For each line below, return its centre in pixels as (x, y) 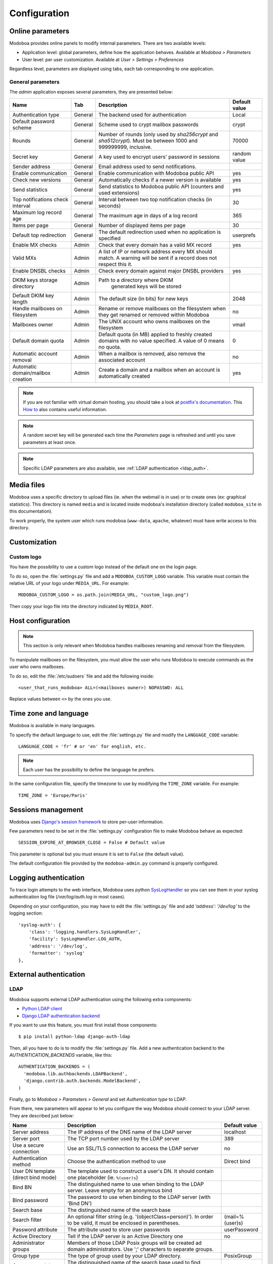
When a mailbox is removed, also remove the (152, 353)
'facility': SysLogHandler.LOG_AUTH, (75, 939)
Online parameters (39, 31)
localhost (235, 1132)
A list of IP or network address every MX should (155, 251)
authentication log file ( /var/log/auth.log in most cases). (67, 897)
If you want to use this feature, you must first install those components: (83, 1025)
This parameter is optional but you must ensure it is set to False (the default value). (97, 854)
